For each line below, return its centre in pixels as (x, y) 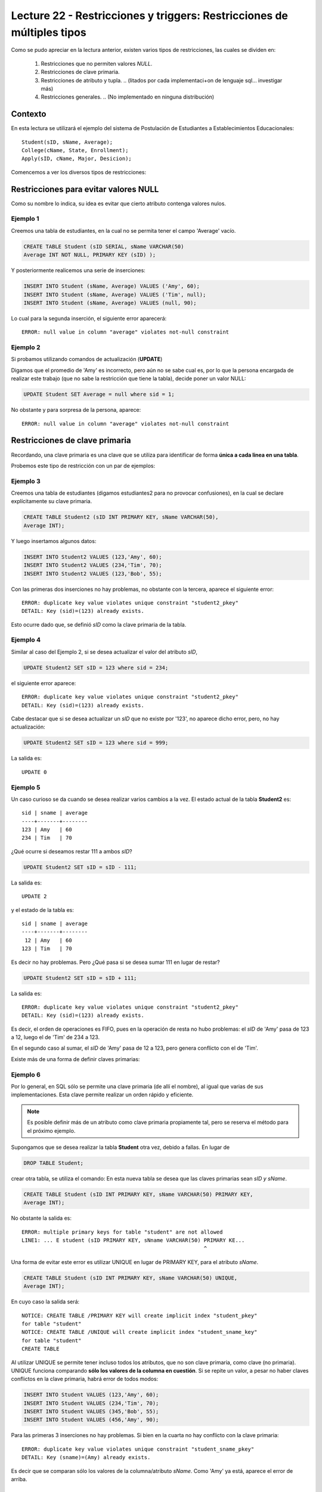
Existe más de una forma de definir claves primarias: (75, 1059)
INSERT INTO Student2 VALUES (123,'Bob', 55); (93, 574)
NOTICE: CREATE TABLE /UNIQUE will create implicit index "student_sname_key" (140, 1332)
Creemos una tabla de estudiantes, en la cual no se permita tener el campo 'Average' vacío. (123, 230)
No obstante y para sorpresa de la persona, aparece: (76, 410)
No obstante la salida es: (41, 1218)
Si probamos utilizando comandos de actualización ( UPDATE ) (87, 359)
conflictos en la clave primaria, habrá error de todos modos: (85, 1379)
